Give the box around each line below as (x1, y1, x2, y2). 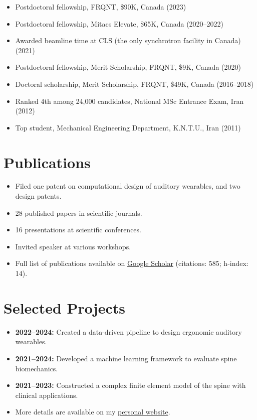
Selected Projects (4, 297, 125, 318)
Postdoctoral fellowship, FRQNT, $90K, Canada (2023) (15, 2, 186, 12)
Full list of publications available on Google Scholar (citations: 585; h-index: (15, 258, 248, 268)
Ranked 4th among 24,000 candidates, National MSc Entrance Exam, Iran (15, 95, 244, 106)
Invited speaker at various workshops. (15, 241, 131, 251)
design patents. (15, 191, 62, 201)
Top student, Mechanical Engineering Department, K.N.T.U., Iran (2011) (15, 122, 241, 132)
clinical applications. (15, 389, 78, 400)
